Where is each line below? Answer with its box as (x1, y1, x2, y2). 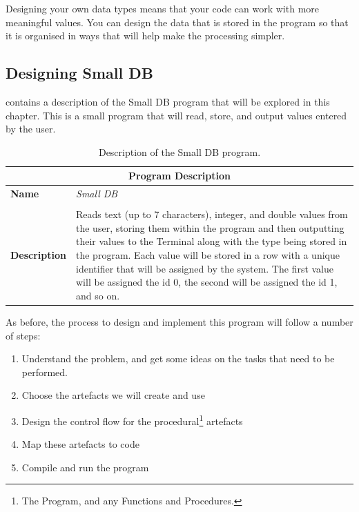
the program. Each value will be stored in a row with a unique (76, 248, 340, 262)
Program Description (128, 168, 231, 183)
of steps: (6, 328, 41, 342)
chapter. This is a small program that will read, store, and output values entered (6, 108, 347, 122)
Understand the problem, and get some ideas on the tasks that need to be (21, 351, 335, 366)
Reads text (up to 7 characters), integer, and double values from (76, 207, 348, 221)
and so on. (76, 288, 120, 302)
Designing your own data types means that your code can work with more (6, 1, 320, 15)
